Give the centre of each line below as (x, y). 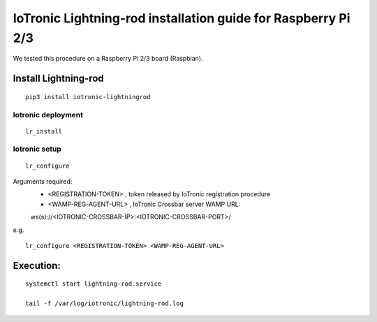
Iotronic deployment (48, 115)
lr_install (44, 131)
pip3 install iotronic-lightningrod (88, 97)
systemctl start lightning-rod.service (94, 284)
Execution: (37, 265)
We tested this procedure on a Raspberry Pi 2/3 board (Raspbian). (108, 59)
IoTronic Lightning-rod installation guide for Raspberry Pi (182, 18)
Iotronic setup (37, 149)
